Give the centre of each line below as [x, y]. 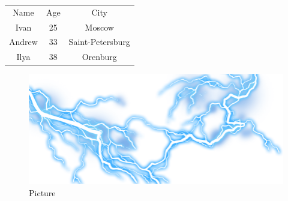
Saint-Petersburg [99, 42]
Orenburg [99, 57]
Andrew [23, 42]
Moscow [99, 27]
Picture [42, 192]
